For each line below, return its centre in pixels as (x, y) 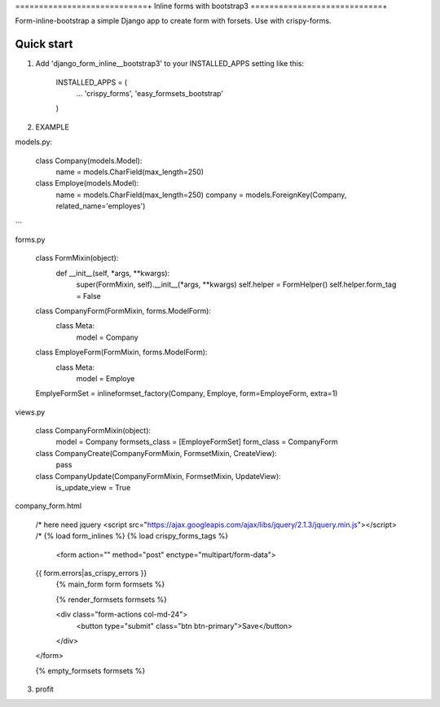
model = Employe (106, 378)
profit (45, 689)
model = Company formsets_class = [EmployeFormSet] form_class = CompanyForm (197, 442)
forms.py (30, 239)
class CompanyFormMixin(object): (93, 431)
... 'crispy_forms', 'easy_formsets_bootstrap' (150, 94)
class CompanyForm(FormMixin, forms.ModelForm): (123, 310)
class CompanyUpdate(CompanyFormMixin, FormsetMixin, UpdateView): (158, 476)
